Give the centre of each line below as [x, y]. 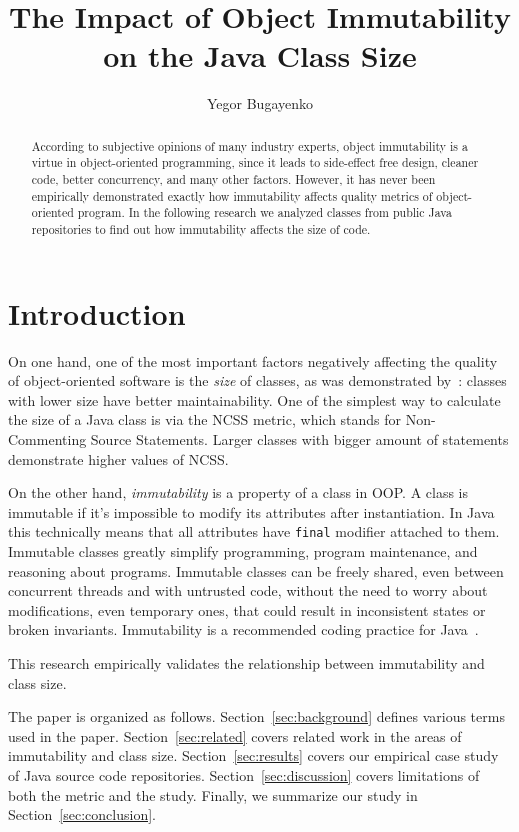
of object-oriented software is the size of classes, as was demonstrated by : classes [257, 380]
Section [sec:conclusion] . [82, 814]
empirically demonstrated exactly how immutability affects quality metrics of [232, 195]
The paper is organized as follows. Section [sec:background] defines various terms [256, 716]
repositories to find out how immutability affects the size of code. [201, 228]
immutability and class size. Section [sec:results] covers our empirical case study [253, 755]
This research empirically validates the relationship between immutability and [246, 662]
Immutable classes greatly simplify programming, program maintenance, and [243, 550]
